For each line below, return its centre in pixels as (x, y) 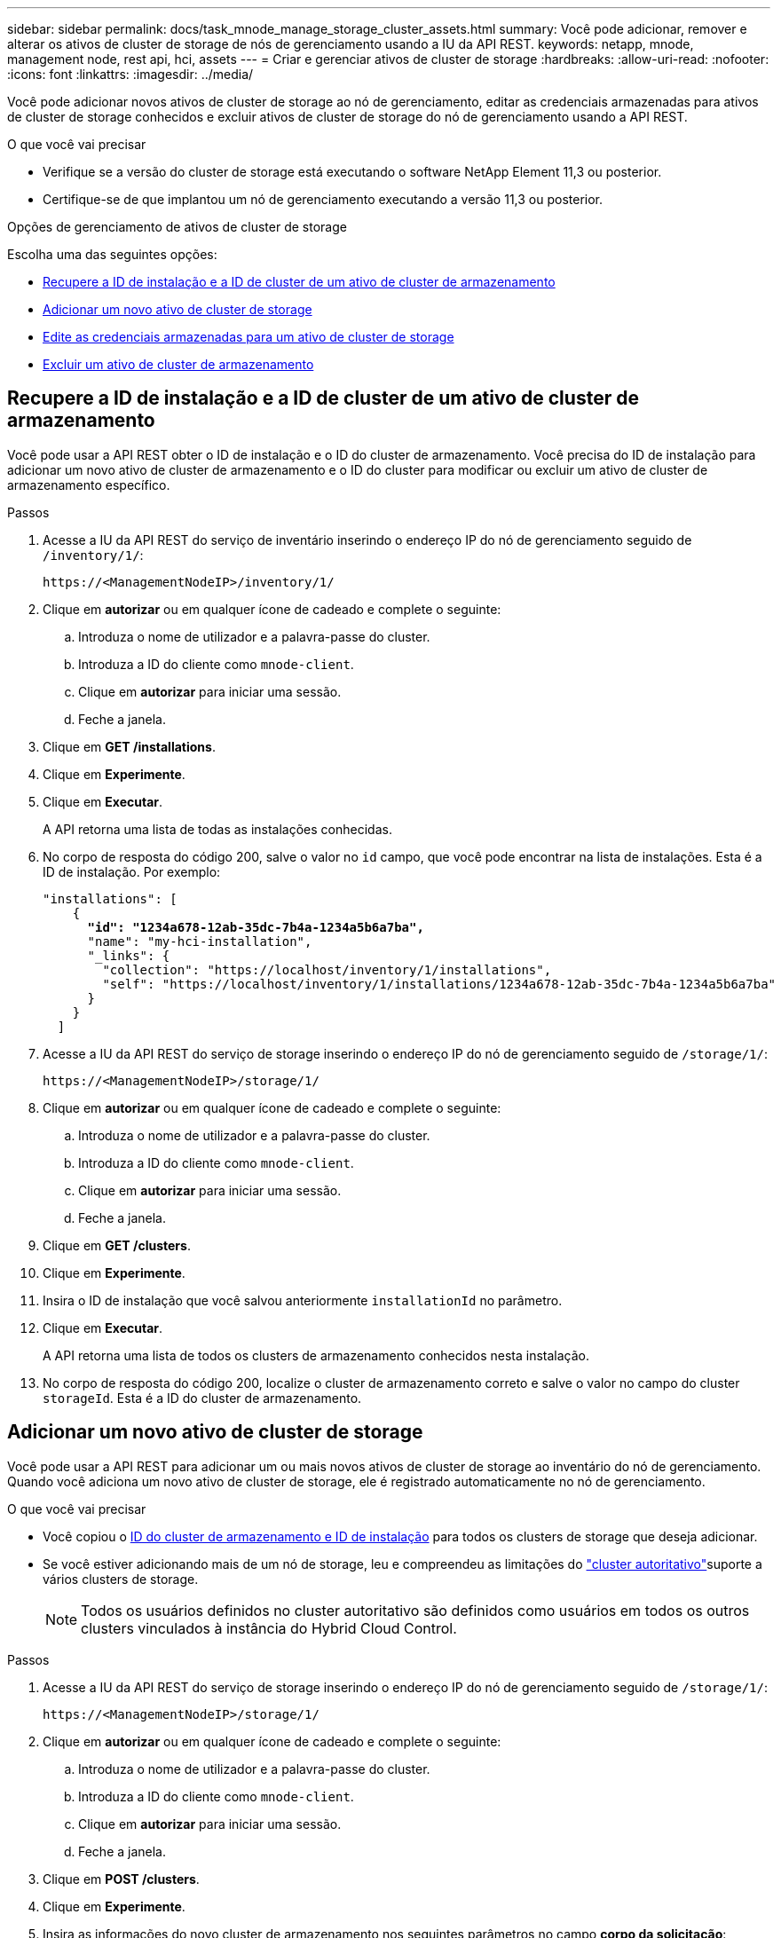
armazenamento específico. (89, 484)
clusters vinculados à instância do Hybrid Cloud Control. (269, 1628)
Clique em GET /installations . (129, 746)
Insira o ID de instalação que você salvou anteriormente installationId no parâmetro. (303, 1300)
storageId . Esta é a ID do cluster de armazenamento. (202, 1398)
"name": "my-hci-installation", (200, 941)
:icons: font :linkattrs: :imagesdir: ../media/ (130, 74)
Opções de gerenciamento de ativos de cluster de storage (177, 227)
